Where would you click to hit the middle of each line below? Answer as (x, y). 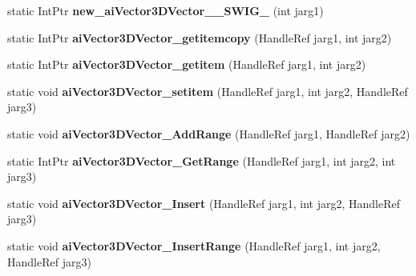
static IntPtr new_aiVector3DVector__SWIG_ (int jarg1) (166, 10)
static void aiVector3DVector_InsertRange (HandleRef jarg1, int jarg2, (194, 245)
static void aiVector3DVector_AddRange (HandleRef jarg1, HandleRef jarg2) (209, 133)
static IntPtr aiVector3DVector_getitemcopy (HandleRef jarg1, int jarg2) (200, 37)
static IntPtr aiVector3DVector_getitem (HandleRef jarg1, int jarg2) (187, 64)
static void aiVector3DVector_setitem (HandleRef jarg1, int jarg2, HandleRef (208, 91)
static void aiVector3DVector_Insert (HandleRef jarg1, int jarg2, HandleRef (204, 203)
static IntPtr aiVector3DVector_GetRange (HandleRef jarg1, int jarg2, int (202, 160)
